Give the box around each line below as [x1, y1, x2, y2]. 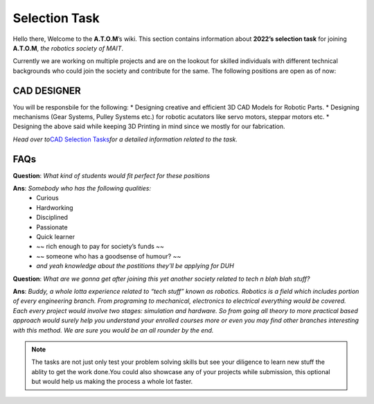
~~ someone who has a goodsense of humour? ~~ [36, 252, 181, 260]
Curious [36, 194, 59, 202]
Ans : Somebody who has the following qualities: [12, 184, 152, 193]
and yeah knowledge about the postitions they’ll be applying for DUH [36, 262, 235, 270]
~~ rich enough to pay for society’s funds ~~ [36, 243, 164, 251]
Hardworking [36, 203, 73, 211]
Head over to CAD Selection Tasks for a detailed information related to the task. [12, 135, 238, 143]
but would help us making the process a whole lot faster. [31, 378, 193, 386]
